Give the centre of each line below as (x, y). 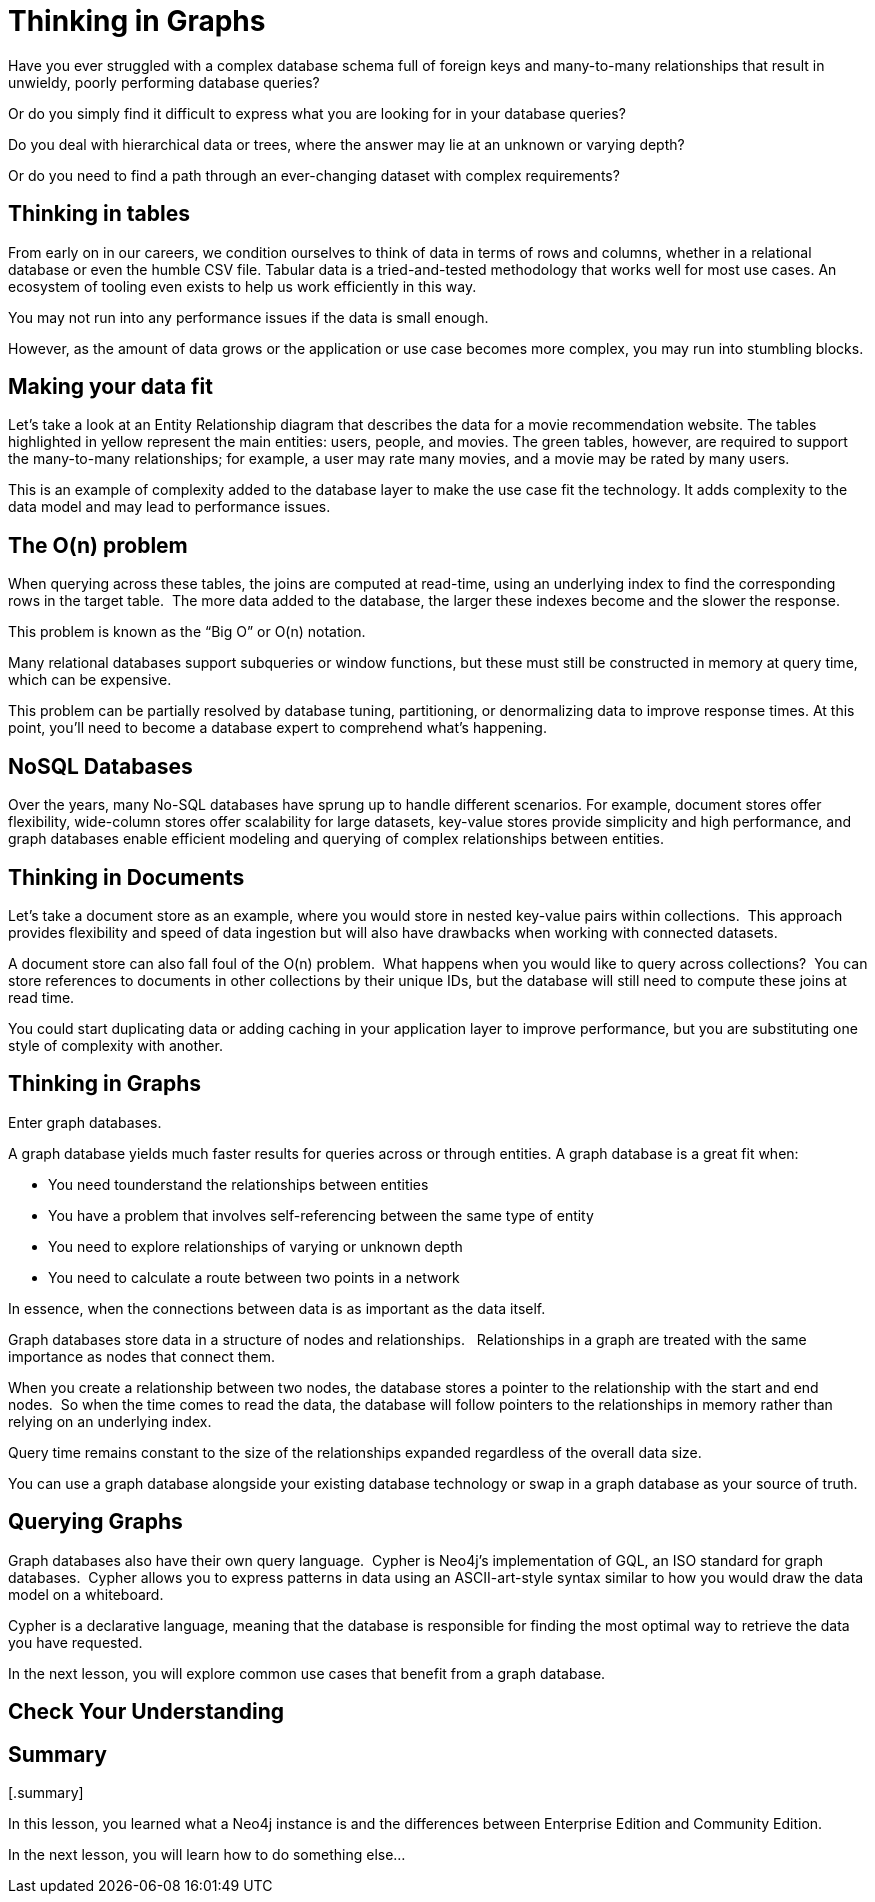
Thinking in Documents (126, 877)
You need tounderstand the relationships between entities (238, 1184)
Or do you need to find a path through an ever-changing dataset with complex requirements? (314, 175)
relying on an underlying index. (110, 1421)
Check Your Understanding (146, 1712)
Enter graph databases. (85, 1122)
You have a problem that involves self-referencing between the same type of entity (321, 1215)
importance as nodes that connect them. (142, 1356)
